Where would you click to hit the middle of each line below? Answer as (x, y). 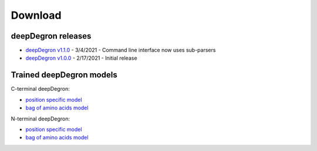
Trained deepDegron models (64, 75)
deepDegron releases (51, 36)
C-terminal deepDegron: (40, 89)
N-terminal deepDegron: (41, 119)
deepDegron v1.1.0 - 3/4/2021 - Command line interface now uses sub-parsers (121, 50)
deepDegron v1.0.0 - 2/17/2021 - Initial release (81, 58)
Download (36, 15)
